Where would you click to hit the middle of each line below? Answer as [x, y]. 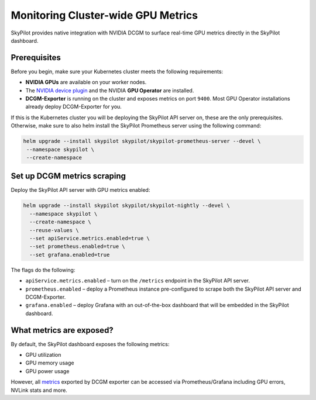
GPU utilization [43, 355]
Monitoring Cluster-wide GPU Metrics [104, 15]
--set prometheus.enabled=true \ [77, 246]
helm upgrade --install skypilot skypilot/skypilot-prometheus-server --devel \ [142, 141]
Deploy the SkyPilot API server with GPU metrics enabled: [80, 190]
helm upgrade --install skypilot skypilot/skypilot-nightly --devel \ [127, 206]
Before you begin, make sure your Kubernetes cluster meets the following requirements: [117, 71]
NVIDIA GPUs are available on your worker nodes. [86, 82]
